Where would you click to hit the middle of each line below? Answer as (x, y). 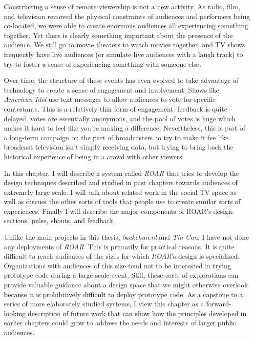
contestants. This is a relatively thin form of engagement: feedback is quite (116, 108)
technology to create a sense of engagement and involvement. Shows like (112, 89)
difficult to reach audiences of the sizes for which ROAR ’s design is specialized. (122, 256)
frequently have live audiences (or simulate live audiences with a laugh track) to (124, 54)
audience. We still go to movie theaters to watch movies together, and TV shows (125, 45)
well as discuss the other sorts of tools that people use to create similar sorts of (122, 201)
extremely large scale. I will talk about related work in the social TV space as (120, 192)
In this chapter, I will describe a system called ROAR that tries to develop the (122, 173)
